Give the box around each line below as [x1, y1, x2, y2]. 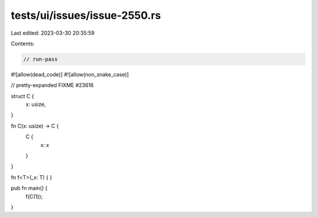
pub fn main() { [11, 185, 48, 192]
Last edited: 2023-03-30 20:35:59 [11, 29, 95, 36]
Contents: [11, 40, 35, 47]
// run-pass [23, 56, 58, 62]
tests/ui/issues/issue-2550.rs [11, 9, 161, 22]
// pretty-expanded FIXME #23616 [11, 82, 94, 89]
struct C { [11, 92, 35, 99]
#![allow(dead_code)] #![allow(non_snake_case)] [11, 71, 129, 78]
